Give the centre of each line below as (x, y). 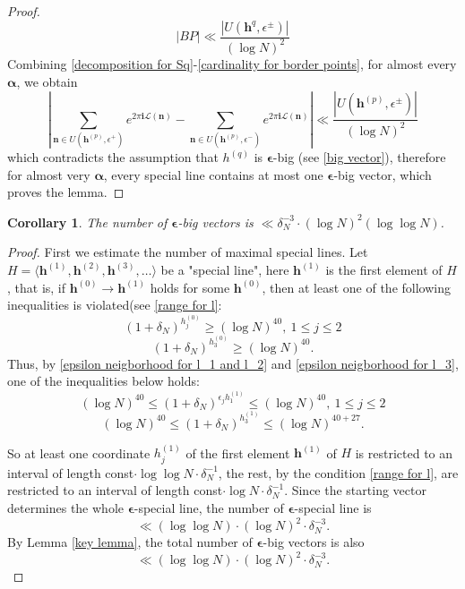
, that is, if (37, 287)
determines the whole (65, 508)
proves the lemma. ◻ (66, 192)
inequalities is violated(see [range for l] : (115, 305)
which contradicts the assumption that (113, 157)
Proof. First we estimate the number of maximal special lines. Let (188, 252)
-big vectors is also (314, 542)
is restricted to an (404, 452)
